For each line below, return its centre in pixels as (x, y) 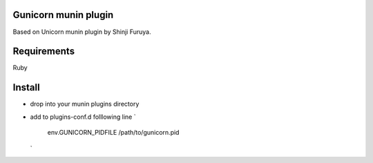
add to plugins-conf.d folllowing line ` (83, 117)
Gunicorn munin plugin (63, 15)
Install (27, 87)
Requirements (44, 51)
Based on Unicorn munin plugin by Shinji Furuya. (82, 32)
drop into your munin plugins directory (85, 104)
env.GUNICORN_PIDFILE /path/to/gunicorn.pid (113, 133)
